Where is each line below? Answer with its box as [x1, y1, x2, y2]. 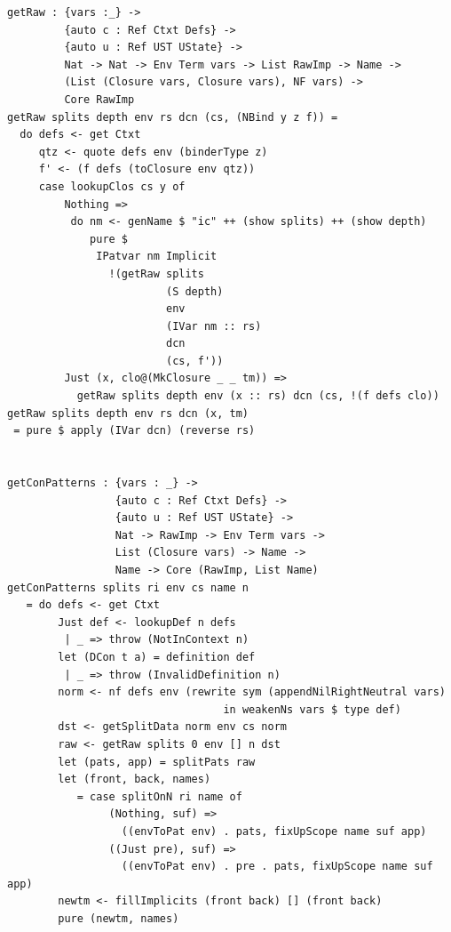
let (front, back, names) [58, 773, 211, 786]
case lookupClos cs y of [38, 180, 186, 193]
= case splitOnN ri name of [76, 790, 242, 803]
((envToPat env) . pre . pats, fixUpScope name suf [121, 860, 433, 873]
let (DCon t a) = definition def [58, 650, 256, 663]
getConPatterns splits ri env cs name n [7, 581, 249, 594]
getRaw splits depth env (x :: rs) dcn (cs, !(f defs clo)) [76, 390, 439, 403]
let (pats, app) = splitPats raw [58, 755, 256, 768]
